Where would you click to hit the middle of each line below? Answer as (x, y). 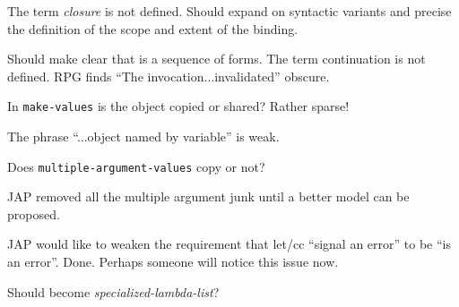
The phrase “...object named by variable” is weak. (143, 136)
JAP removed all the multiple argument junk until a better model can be (208, 196)
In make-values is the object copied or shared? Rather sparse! (178, 106)
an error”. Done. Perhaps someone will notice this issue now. (173, 262)
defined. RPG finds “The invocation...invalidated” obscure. (169, 76)
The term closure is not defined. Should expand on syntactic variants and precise (229, 11)
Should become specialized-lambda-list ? (113, 291)
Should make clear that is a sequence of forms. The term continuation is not (217, 59)
